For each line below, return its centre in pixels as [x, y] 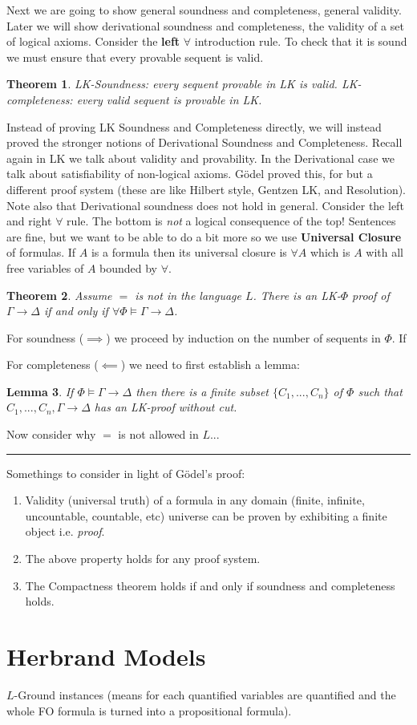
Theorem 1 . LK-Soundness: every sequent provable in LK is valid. [172, 84]
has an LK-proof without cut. [166, 407]
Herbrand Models [106, 656]
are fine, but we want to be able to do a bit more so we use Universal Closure [204, 236]
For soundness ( [45, 337]
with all [385, 252]
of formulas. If [41, 252]
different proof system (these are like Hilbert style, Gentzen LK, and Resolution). [206, 189]
